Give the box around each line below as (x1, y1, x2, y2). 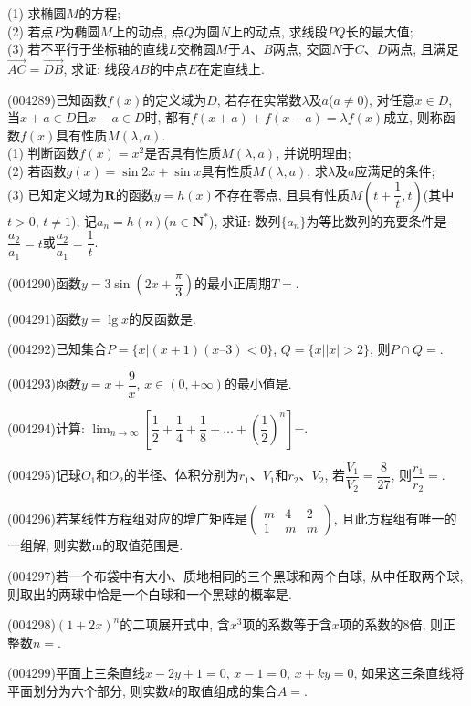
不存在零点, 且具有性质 (214, 184, 351, 203)
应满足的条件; (354, 161, 435, 180)
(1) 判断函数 (7, 143, 79, 162)
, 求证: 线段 (63, 59, 131, 78)
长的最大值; (345, 21, 413, 40)
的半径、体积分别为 (123, 465, 239, 484)
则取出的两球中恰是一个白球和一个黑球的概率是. (7, 584, 292, 603)
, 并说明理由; (276, 143, 351, 162)
